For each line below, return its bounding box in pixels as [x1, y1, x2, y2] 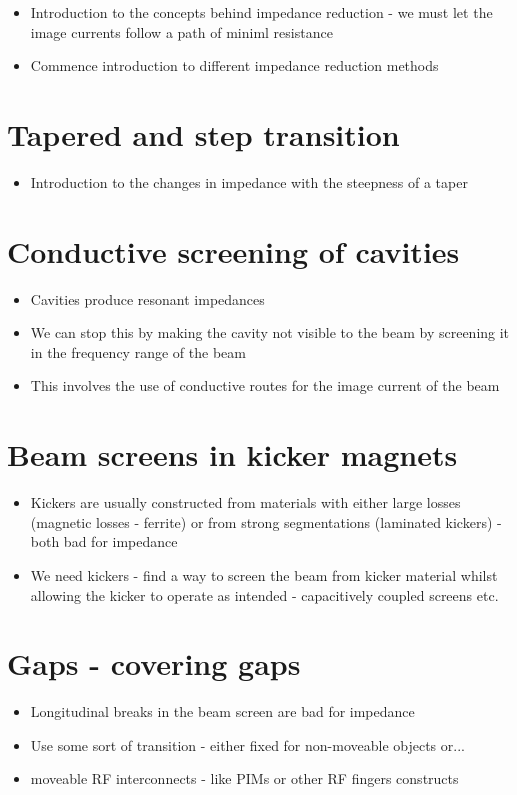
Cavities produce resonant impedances [30, 288, 265, 309]
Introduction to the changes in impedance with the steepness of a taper [30, 171, 468, 192]
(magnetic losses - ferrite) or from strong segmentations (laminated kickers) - [30, 511, 502, 532]
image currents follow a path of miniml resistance [30, 21, 333, 42]
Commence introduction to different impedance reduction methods [30, 55, 439, 76]
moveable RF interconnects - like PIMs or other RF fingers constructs [30, 768, 459, 789]
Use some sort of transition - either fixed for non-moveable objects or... [30, 734, 465, 755]
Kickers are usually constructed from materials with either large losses [30, 492, 461, 513]
